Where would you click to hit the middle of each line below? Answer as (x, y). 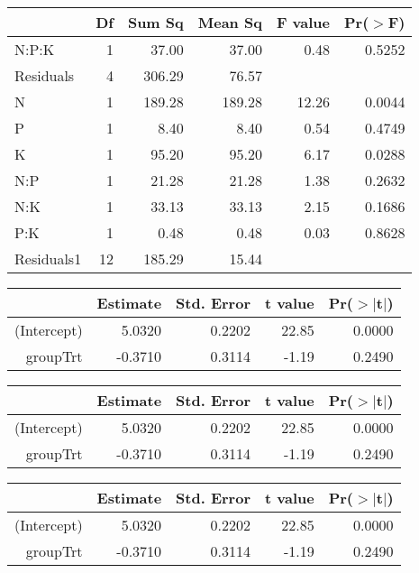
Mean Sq (230, 22)
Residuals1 (48, 259)
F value (303, 22)
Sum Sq (155, 22)
